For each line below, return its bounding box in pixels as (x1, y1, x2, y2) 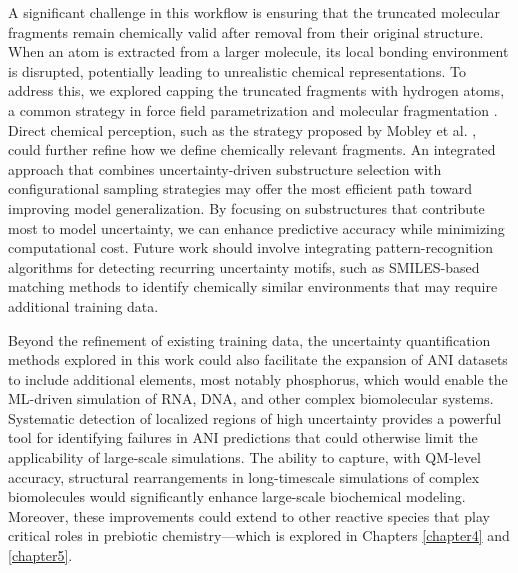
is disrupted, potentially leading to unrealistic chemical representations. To (8, 60, 466, 81)
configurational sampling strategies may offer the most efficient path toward (8, 178, 472, 199)
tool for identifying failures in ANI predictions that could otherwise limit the (8, 427, 478, 448)
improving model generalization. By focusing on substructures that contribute (8, 197, 485, 218)
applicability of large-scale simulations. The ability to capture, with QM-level (8, 447, 481, 468)
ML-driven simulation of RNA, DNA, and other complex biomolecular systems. (8, 388, 494, 409)
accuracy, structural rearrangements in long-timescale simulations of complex (8, 466, 480, 487)
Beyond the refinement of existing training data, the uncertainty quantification (8, 329, 491, 350)
